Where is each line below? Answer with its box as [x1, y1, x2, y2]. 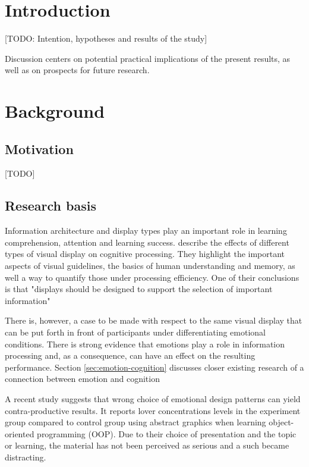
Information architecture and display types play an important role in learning [5, 224, 287, 237]
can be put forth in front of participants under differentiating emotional [5, 326, 266, 339]
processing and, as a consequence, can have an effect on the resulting [5, 349, 256, 362]
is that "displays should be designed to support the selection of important [5, 283, 273, 295]
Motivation [5, 139, 74, 158]
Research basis [5, 196, 96, 215]
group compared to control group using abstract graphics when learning [5, 416, 266, 428]
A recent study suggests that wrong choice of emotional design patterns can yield [5, 393, 301, 405]
